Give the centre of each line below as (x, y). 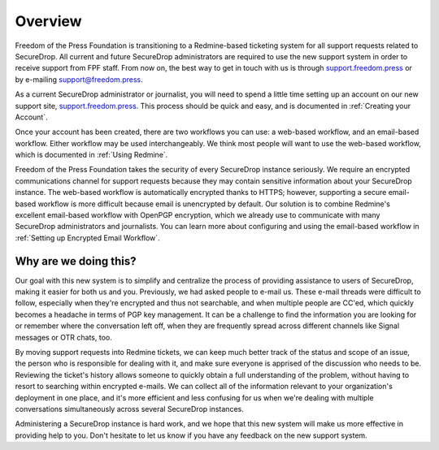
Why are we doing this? (76, 261)
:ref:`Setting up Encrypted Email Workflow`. (87, 238)
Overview (48, 21)
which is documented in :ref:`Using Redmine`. (91, 155)
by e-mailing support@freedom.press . (79, 79)
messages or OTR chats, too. (64, 337)
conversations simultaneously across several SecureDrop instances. (129, 409)
